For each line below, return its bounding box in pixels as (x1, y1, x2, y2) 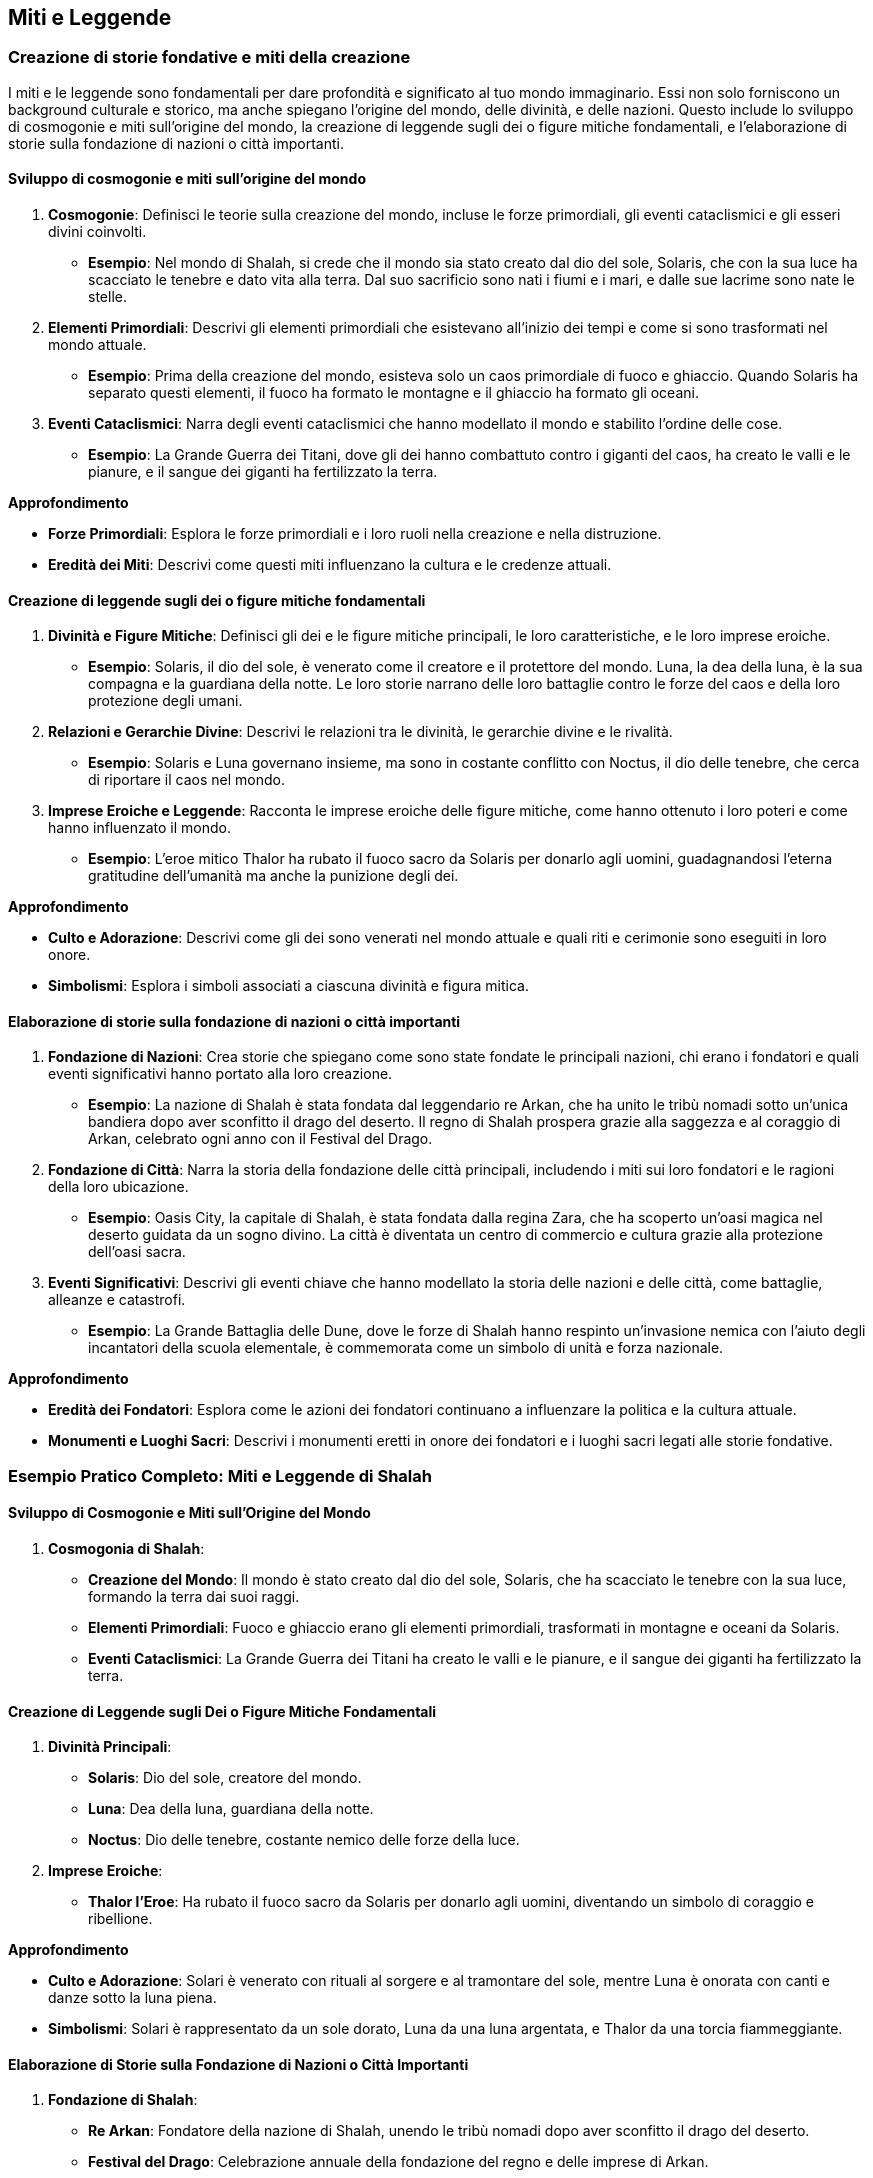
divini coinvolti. (48, 223, 147, 241)
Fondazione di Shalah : (48, 2091, 198, 2109)
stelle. (88, 288, 127, 306)
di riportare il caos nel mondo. (88, 771, 285, 789)
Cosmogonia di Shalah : (48, 1540, 205, 1558)
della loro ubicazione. (48, 1178, 189, 1196)
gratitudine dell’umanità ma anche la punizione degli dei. (88, 867, 459, 885)
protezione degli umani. (88, 692, 243, 710)
